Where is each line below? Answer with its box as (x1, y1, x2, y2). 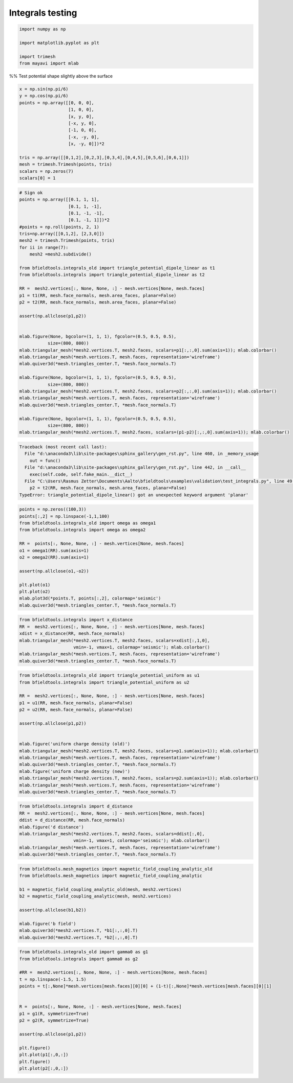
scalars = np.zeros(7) (19, 168, 74, 174)
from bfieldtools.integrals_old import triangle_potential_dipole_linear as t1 (19, 265, 215, 271)
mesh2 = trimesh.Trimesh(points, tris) (19, 238, 115, 243)
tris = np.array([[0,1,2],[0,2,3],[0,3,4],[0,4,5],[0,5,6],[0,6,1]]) (19, 155, 189, 160)
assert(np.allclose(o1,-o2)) (19, 568, 89, 574)
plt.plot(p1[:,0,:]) (19, 1052, 68, 1058)
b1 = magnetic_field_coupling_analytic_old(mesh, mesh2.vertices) (19, 886, 182, 892)
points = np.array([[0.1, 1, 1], (19, 197, 100, 203)
